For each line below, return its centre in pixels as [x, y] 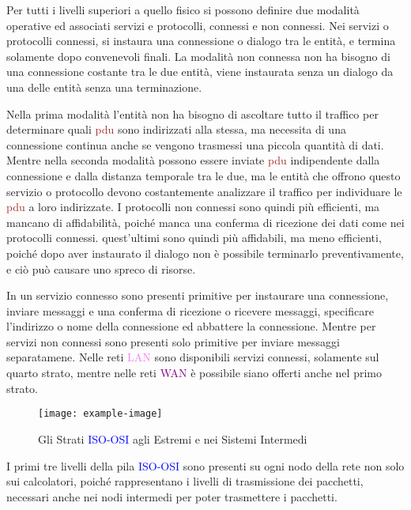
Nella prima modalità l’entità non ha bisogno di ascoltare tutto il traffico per [192, 113]
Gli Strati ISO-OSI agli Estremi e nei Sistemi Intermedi [173, 438]
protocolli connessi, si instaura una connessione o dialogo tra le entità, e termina [201, 41]
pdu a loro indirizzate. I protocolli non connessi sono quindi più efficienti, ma [193, 207]
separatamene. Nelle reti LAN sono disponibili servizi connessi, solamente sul [193, 357]
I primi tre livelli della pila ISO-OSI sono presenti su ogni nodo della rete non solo [205, 465]
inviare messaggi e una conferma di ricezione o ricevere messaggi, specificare [190, 310]
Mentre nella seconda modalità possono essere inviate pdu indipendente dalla [193, 160]
